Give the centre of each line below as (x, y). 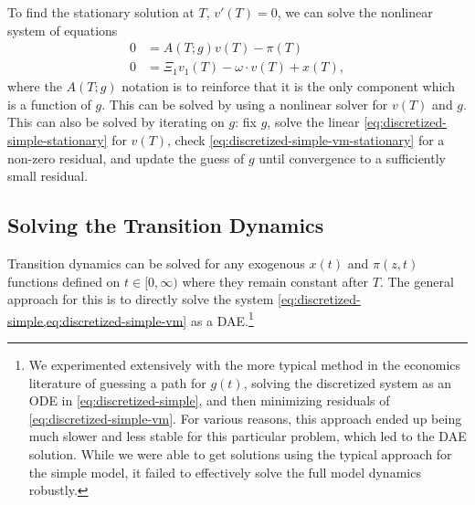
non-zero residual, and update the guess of (126, 158)
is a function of (49, 104)
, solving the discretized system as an (348, 382)
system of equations (63, 30)
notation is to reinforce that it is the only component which (288, 86)
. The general (417, 281)
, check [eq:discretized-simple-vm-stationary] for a (306, 140)
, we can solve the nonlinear (355, 12)
